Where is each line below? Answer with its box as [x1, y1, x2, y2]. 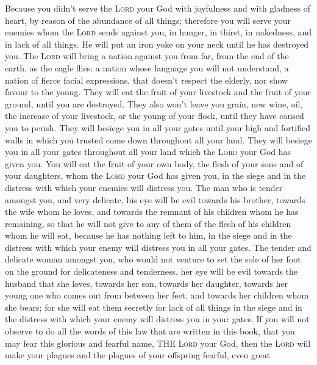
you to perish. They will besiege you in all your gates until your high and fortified [5, 121, 310, 134]
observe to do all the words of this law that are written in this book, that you [5, 325, 295, 338]
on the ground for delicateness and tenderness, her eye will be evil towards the [5, 265, 298, 278]
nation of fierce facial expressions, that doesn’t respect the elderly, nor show [5, 73, 288, 86]
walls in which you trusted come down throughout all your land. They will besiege [5, 133, 312, 146]
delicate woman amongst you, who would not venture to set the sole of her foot [5, 253, 301, 266]
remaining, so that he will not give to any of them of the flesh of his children [5, 217, 291, 229]
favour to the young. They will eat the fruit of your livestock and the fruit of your [5, 85, 311, 98]
